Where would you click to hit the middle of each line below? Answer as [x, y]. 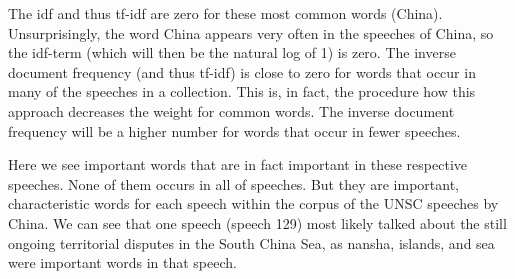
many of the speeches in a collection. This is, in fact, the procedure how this [242, 91]
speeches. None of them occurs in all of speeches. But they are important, [233, 183]
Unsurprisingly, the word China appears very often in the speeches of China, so [251, 32]
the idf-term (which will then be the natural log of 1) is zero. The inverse [232, 52]
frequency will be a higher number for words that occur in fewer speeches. [234, 130]
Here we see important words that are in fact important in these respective [237, 164]
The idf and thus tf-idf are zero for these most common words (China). [225, 13]
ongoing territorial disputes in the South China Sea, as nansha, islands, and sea [251, 242]
